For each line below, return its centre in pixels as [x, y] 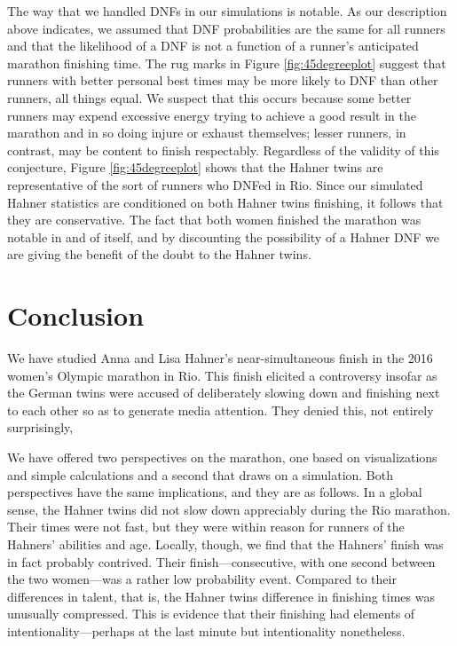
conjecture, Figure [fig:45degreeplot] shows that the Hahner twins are [195, 167]
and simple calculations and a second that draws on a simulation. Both [201, 474]
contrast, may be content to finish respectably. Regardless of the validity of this [223, 150]
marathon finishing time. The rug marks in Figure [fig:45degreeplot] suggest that [227, 63]
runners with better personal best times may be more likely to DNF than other [223, 80]
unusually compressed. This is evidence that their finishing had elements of [211, 614]
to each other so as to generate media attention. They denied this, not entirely [221, 410]
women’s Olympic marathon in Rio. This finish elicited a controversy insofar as [222, 375]
